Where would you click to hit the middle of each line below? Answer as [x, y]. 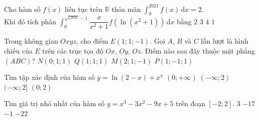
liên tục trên [84, 9]
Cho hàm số [22, 9]
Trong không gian [31, 41]
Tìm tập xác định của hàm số [49, 77]
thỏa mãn [126, 9]
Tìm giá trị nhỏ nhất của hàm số [54, 103]
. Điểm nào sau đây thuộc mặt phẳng [198, 51]
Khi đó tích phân [30, 21]
